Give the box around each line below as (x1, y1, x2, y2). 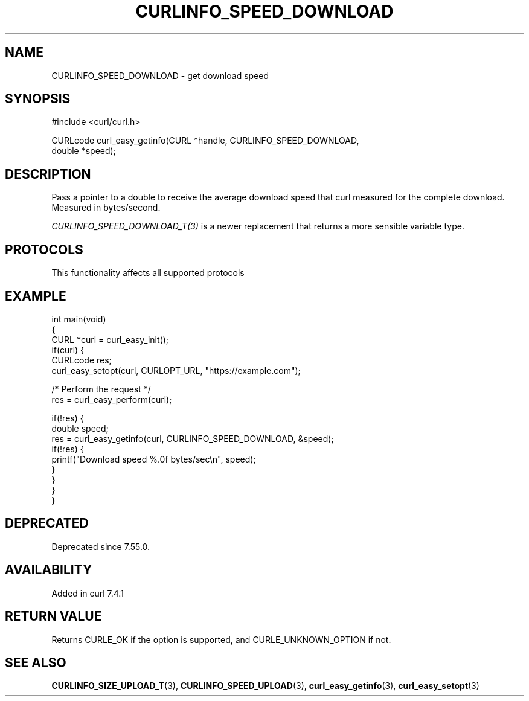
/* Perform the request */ (51, 383, 151, 394)
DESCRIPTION (5, 166, 91, 182)
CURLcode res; (51, 354, 112, 365)
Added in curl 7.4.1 (51, 587, 124, 598)
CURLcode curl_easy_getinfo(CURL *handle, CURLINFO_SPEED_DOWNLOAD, (51, 135, 359, 146)
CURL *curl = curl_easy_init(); (51, 334, 168, 345)
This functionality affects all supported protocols (51, 267, 245, 278)
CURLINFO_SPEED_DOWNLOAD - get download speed (51, 70, 269, 81)
